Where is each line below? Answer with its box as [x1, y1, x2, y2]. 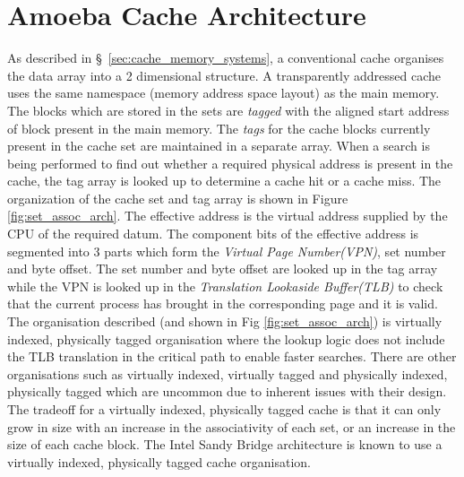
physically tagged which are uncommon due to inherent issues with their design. [7, 382, 447, 401]
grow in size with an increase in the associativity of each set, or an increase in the [7, 417, 456, 436]
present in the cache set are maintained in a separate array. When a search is [7, 136, 430, 155]
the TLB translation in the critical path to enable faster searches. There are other [7, 347, 457, 366]
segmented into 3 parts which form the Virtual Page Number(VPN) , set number [7, 241, 446, 260]
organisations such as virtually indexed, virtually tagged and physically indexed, [7, 364, 448, 383]
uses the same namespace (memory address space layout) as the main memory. [7, 83, 440, 102]
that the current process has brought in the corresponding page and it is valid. [7, 294, 438, 313]
